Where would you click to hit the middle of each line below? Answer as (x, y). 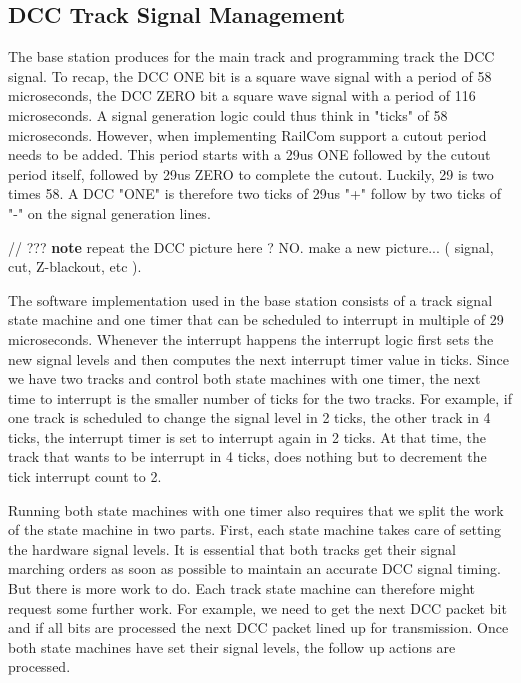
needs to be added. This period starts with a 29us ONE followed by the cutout (249, 154)
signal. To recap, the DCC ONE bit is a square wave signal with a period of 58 (250, 75)
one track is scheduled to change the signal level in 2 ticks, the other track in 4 (249, 417)
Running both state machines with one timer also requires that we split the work (256, 509)
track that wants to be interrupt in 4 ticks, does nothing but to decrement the (247, 456)
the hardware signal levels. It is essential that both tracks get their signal (232, 548)
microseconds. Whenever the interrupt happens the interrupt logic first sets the (251, 338)
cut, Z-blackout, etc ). (75, 266)
